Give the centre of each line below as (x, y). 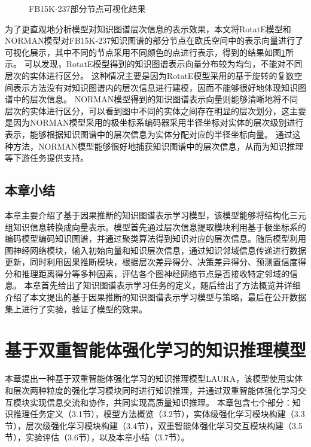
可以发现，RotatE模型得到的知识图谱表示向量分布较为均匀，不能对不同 (163, 64)
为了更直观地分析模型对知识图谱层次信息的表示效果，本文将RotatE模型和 (148, 28)
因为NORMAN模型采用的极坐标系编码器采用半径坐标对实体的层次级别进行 (158, 122)
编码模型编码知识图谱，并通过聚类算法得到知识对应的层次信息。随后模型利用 (155, 238)
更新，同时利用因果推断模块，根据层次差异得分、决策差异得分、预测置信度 (151, 262)
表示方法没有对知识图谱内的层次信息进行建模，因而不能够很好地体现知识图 (159, 87)
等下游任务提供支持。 (47, 158)
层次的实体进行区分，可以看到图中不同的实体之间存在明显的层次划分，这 (147, 110)
